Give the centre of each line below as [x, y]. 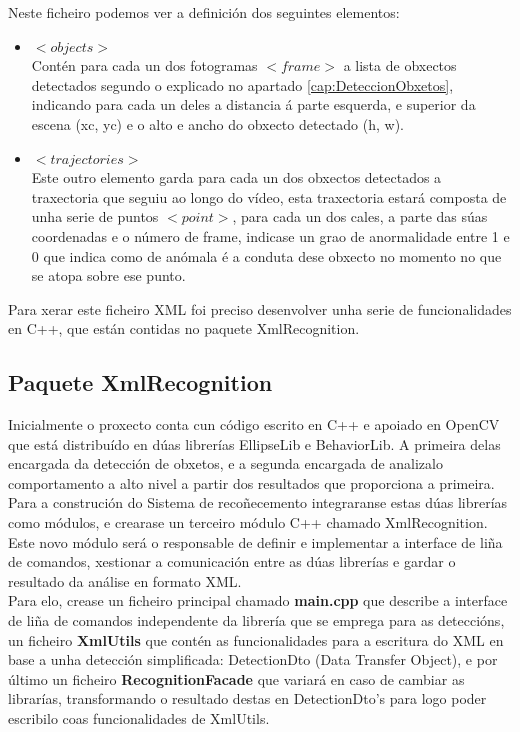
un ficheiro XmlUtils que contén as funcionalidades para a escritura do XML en [256, 639]
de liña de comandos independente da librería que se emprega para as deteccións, [256, 620]
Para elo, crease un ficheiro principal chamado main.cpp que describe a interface [258, 600]
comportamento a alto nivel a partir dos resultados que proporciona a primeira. [251, 482]
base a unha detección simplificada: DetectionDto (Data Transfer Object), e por [253, 659]
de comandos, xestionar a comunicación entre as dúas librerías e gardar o [232, 561]
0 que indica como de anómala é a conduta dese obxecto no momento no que [266, 255]
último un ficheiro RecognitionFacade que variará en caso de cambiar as [236, 678]
